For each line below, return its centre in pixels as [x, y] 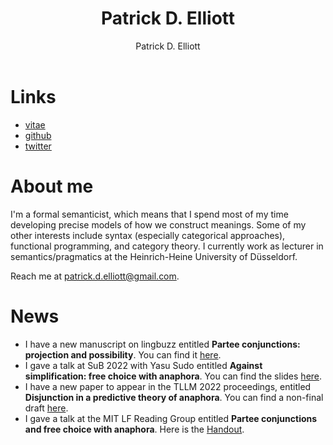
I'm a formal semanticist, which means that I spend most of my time [149, 214]
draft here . [46, 408]
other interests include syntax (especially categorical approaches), [148, 235]
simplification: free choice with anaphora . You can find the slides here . [173, 376]
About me [52, 186]
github [38, 135]
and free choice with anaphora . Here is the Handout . [134, 429]
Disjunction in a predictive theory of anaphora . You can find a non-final [174, 397]
